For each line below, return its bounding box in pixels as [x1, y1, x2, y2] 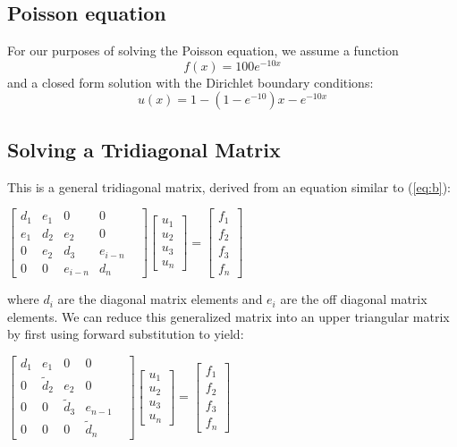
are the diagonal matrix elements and [57, 290, 263, 308]
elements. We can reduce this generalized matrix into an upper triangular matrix [7, 307, 450, 325]
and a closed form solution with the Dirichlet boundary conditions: [7, 72, 374, 91]
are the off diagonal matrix [280, 290, 427, 308]
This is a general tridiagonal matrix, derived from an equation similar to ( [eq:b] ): [7, 177, 451, 196]
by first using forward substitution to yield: [7, 325, 244, 343]
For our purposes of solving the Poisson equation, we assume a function [7, 41, 399, 60]
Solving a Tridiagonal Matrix [7, 135, 281, 163]
